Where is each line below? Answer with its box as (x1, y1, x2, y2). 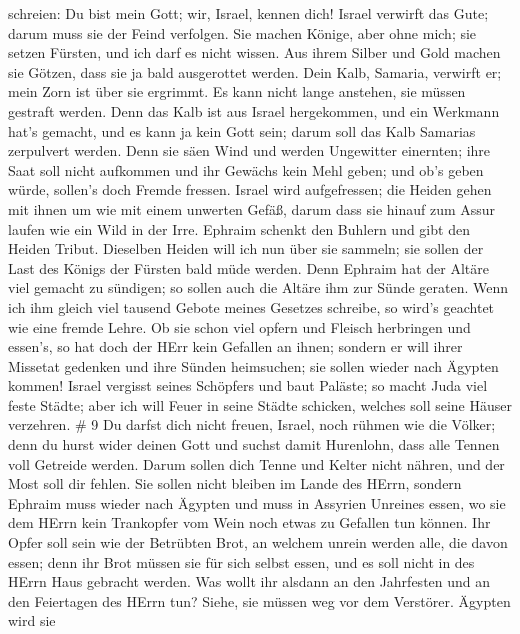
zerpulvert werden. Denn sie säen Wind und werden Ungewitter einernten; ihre (8, 140, 491, 161)
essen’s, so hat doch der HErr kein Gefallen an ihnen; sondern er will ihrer (8, 336, 463, 357)
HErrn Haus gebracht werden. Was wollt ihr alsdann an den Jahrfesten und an (8, 571, 491, 592)
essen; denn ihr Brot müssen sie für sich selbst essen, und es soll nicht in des (8, 551, 475, 572)
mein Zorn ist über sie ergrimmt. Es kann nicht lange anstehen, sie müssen (8, 81, 466, 102)
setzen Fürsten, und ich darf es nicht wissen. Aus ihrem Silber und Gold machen (8, 42, 501, 63)
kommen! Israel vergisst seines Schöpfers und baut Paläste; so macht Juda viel (8, 375, 488, 396)
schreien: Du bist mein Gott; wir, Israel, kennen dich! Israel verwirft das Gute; (8, 3, 489, 23)
